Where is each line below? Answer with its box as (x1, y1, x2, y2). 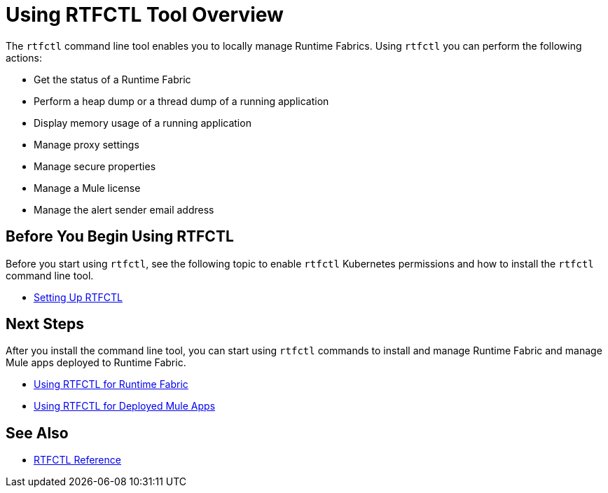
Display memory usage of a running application (34, 116, 251, 129)
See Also (6, 424, 69, 442)
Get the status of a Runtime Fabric (34, 73, 191, 85)
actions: (6, 51, 42, 64)
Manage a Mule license (34, 181, 141, 194)
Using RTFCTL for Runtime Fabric (34, 378, 188, 391)
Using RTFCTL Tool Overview (6, 3, 284, 27)
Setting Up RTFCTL (34, 291, 123, 303)
